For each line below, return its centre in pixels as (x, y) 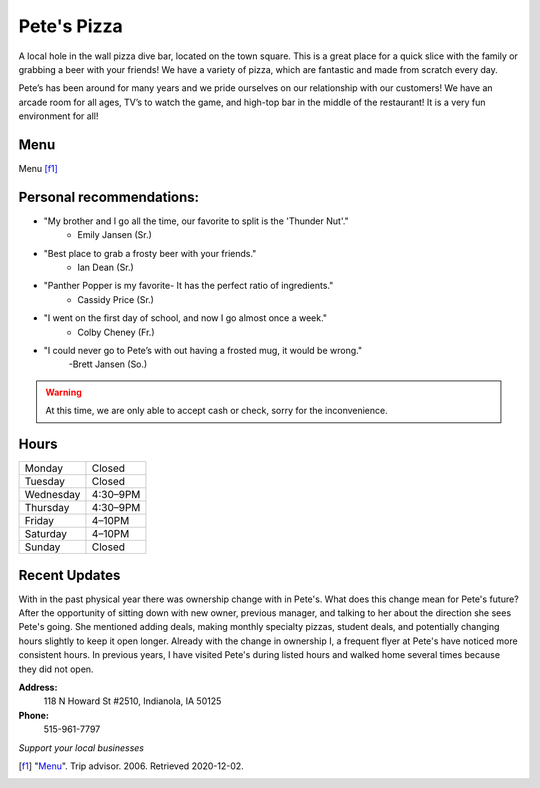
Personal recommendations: (109, 196)
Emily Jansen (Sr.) (114, 235)
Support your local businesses (81, 747)
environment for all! (58, 116)
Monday (44, 468)
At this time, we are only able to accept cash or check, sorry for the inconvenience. (217, 411)
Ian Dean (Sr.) (105, 267)
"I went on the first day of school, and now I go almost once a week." (185, 318)
